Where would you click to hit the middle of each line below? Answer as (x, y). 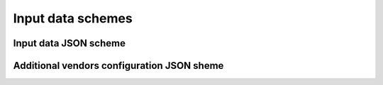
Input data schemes (73, 18)
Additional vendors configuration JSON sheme (118, 66)
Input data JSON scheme (69, 43)
